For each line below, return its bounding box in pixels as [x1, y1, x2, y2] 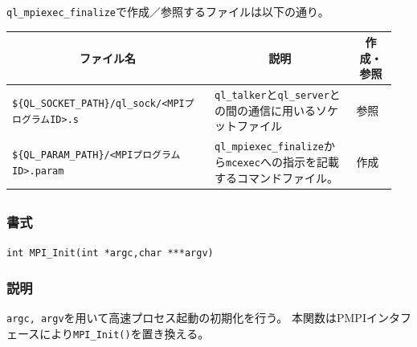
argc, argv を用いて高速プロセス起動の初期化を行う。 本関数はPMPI [6, 309, 366, 326]
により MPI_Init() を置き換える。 [39, 325, 210, 341]
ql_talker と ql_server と [214, 86, 341, 103]
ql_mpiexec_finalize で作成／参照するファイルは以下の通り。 [6, 3, 329, 19]
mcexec [225, 157, 260, 169]
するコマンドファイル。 [214, 169, 338, 186]
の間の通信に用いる [214, 101, 316, 118]
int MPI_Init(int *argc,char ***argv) [6, 247, 214, 259]
